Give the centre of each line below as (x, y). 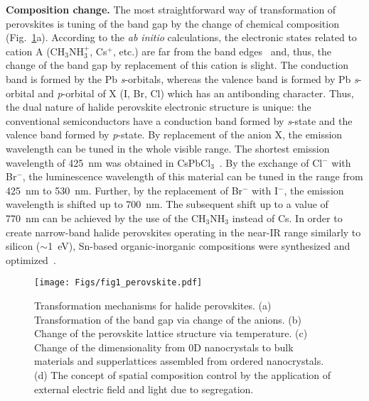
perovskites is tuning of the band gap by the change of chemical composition (172, 23)
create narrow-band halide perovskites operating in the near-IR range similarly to (183, 232)
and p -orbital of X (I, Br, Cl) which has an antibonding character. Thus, (196, 93)
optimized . (31, 259)
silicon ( (23, 246)
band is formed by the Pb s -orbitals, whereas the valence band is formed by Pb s (182, 78)
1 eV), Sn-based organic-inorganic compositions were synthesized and (199, 246)
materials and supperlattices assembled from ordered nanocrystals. (179, 361)
